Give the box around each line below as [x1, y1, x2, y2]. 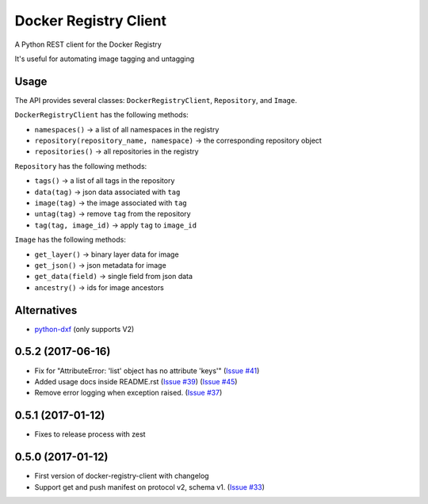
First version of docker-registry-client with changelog [34, 472, 209, 481]
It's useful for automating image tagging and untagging [14, 54, 195, 63]
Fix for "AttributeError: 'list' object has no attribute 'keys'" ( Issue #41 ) [34, 365, 260, 376]
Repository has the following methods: [14, 161, 147, 170]
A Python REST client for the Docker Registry [14, 40, 162, 49]
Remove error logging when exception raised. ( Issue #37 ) [34, 388, 223, 398]
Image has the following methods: [14, 235, 126, 245]
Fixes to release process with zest [34, 430, 146, 439]
